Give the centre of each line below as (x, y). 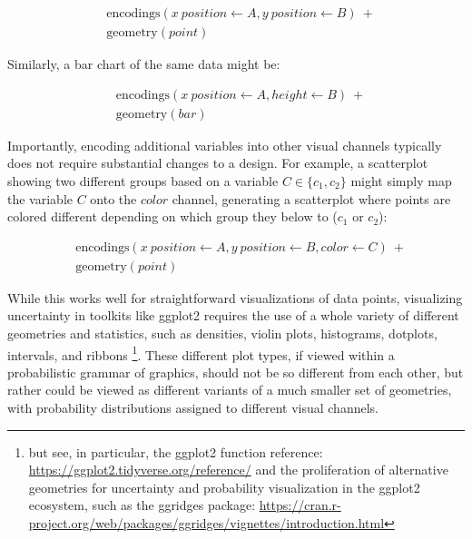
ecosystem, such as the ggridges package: (142, 505)
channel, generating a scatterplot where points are (311, 198)
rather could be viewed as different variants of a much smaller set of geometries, (230, 390)
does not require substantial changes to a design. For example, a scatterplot (218, 163)
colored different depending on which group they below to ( (172, 216)
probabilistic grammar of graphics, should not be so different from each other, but (236, 372)
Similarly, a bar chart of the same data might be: (144, 64)
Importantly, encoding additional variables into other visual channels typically (225, 145)
